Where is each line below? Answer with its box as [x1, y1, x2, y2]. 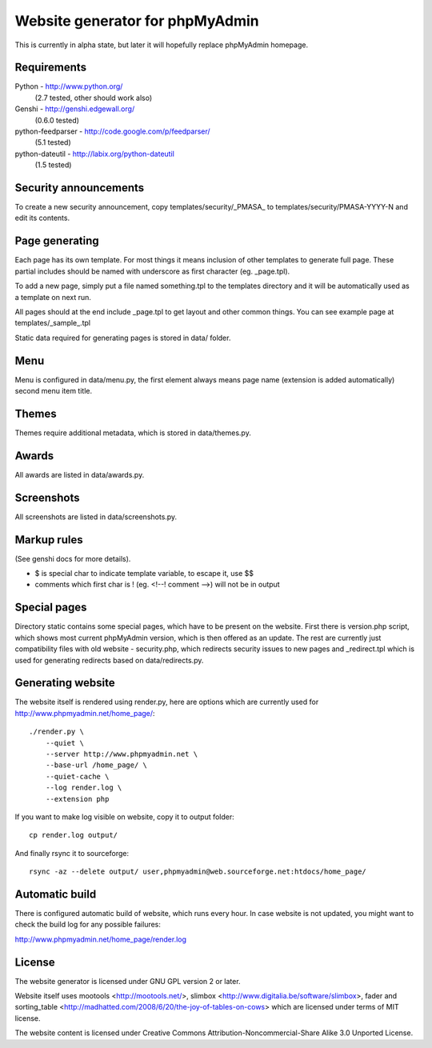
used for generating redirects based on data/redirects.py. [14, 655, 204, 665]
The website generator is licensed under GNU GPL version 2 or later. [14, 976, 241, 986]
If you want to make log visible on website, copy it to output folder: [14, 812, 235, 822]
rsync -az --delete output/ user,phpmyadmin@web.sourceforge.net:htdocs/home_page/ [29, 867, 367, 876]
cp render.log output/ [29, 830, 118, 840]
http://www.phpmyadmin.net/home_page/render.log [14, 934, 187, 944]
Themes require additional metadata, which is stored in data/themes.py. [14, 428, 251, 438]
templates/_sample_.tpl [14, 318, 91, 328]
